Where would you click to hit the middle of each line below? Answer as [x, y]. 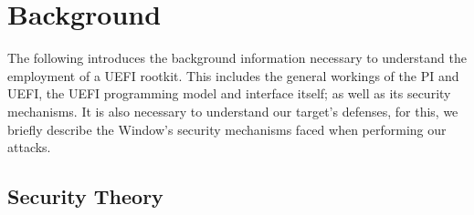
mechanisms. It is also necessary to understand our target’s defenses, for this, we [233, 111]
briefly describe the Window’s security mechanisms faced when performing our [227, 129]
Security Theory [85, 196]
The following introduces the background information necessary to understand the [237, 58]
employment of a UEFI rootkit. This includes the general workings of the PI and [233, 75]
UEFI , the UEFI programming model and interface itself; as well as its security [229, 93]
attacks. [29, 147]
